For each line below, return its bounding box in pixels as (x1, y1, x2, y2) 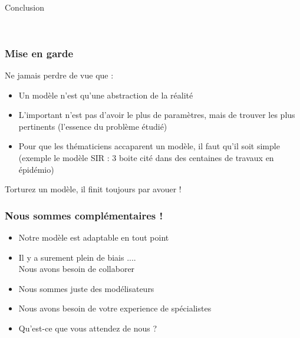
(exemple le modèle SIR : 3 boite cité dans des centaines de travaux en (18, 151, 274, 163)
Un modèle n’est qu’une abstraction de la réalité (18, 88, 193, 101)
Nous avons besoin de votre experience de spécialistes (18, 302, 212, 314)
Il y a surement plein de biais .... (18, 251, 136, 263)
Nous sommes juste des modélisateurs (18, 282, 154, 294)
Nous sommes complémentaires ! (5, 208, 163, 222)
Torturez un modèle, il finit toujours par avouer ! (5, 183, 182, 195)
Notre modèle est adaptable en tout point (18, 231, 169, 243)
